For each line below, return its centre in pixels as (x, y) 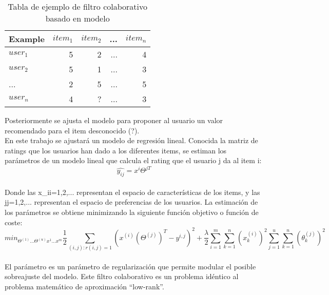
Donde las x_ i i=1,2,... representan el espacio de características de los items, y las (132, 192)
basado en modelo (78, 18)
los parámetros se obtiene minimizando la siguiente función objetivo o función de (132, 212)
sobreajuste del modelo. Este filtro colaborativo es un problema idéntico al (122, 276)
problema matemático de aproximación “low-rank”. (84, 286)
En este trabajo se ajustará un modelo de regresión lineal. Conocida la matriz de (131, 140)
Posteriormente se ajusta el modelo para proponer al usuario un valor (114, 120)
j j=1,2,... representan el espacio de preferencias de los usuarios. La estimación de (131, 202)
